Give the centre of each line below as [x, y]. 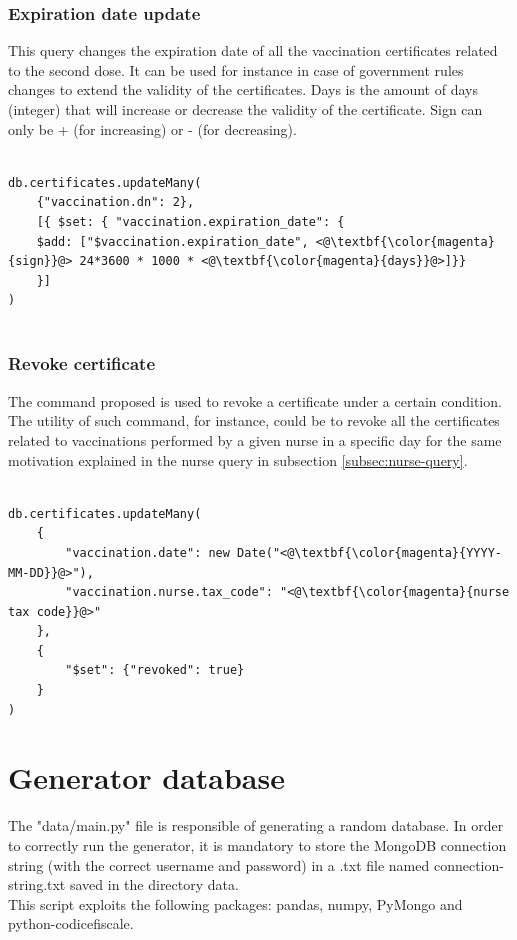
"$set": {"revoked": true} [155, 670]
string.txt [37, 884]
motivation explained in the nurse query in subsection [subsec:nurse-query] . [238, 459]
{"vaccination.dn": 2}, [115, 202]
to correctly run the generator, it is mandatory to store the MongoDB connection [257, 844]
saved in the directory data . [154, 884]
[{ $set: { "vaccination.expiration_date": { [190, 221]
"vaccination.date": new [147, 552]
